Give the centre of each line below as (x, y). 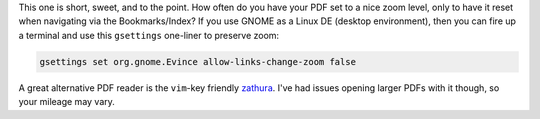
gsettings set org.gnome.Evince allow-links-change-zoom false (198, 61)
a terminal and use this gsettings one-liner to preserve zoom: (149, 35)
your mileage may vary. (66, 102)
